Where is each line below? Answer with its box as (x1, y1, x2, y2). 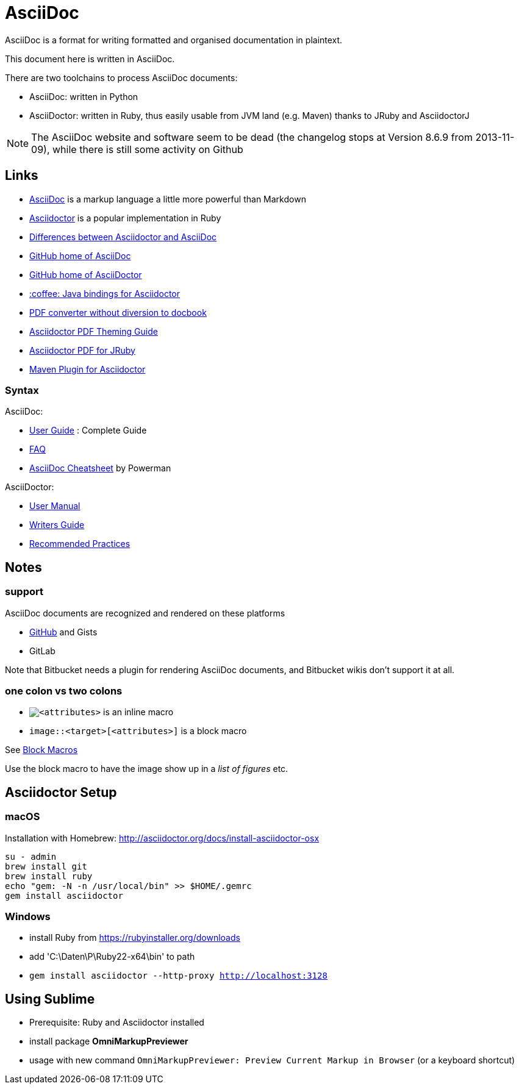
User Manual (29, 501, 81, 512)
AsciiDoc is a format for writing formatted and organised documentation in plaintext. (5, 34, 343, 45)
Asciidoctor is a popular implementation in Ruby (29, 212, 221, 223)
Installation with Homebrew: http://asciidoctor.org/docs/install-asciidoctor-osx (5, 832, 320, 843)
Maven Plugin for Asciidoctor (29, 363, 146, 374)
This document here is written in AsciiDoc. (5, 53, 175, 64)
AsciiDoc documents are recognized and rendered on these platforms (5, 607, 285, 618)
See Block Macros (5, 744, 78, 755)
